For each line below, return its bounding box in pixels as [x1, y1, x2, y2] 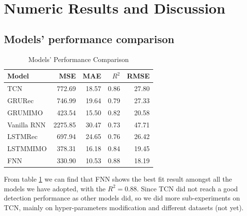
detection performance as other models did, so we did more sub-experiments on [4, 193, 240, 203]
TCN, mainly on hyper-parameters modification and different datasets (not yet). [4, 202, 244, 212]
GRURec [7, 95, 34, 105]
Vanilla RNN [7, 119, 46, 129]
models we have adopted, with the [4, 183, 106, 193]
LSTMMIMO [7, 143, 47, 154]
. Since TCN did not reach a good [137, 183, 238, 193]
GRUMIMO [7, 107, 43, 117]
